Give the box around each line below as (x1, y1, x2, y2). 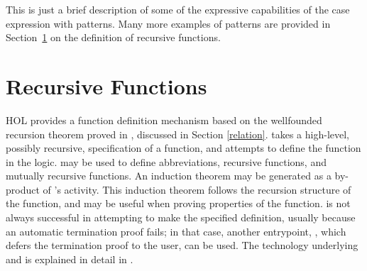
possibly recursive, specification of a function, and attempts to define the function (6, 140, 361, 155)
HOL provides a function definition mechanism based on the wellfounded (6, 112, 322, 127)
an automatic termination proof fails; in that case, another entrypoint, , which (6, 223, 346, 238)
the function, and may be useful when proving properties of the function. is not (6, 196, 351, 211)
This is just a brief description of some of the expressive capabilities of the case (6, 2, 350, 16)
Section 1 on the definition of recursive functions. (6, 30, 221, 45)
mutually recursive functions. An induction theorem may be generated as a (6, 168, 332, 183)
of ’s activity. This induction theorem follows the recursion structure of (43, 182, 351, 197)
